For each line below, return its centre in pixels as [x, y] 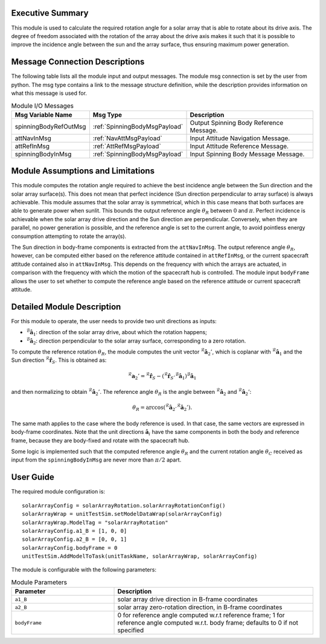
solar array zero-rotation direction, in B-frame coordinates [200, 607]
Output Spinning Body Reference [237, 123]
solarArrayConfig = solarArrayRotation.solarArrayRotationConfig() [124, 505]
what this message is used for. [49, 93]
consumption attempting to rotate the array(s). [69, 236]
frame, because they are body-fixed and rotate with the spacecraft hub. [101, 440]
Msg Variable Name [43, 115]
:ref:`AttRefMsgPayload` [127, 146]
